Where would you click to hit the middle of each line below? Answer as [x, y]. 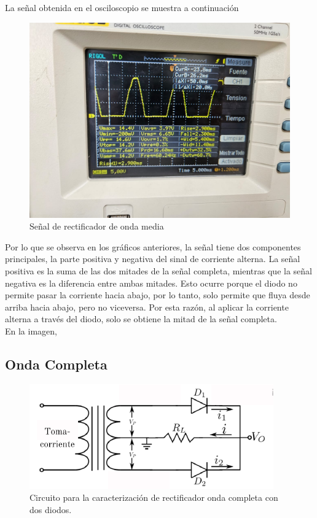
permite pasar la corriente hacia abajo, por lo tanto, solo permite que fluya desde [158, 295]
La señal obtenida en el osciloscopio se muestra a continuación [122, 7]
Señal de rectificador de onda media [97, 226]
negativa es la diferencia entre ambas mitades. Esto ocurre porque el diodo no [151, 283]
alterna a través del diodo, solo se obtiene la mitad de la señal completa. [141, 319]
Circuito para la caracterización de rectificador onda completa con [154, 497]
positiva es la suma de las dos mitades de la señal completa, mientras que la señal [158, 270]
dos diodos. [51, 509]
